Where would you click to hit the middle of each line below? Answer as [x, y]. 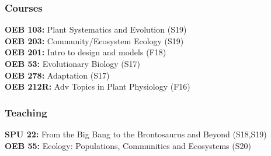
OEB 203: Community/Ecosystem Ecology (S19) [94, 40]
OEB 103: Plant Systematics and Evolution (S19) [96, 29]
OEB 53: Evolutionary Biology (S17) [73, 63]
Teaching [26, 112]
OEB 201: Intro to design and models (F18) [86, 52]
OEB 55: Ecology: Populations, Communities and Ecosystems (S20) [128, 145]
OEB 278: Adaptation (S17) [57, 75]
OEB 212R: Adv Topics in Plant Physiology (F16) [98, 86]
